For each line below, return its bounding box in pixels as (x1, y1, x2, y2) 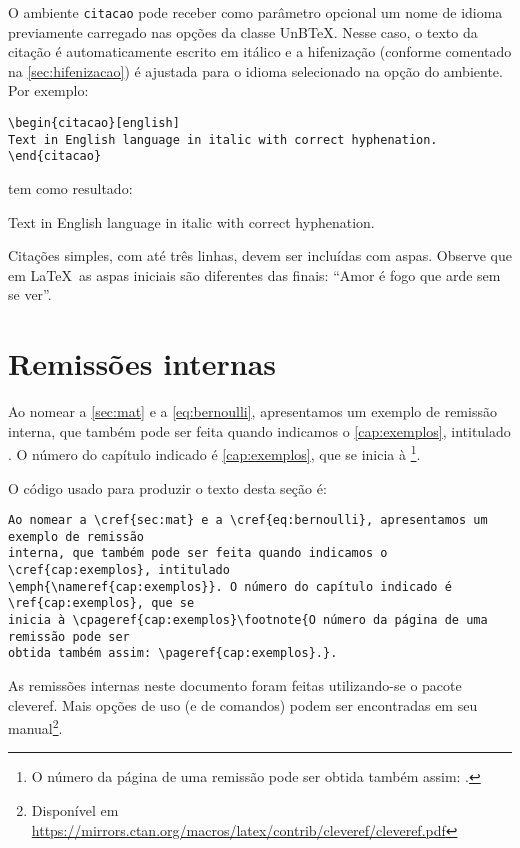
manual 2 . (8, 715, 63, 738)
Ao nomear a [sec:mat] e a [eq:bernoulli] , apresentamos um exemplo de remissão (8, 401, 497, 422)
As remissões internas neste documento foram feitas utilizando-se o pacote (8, 675, 462, 696)
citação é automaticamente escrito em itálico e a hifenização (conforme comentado (8, 41, 512, 62)
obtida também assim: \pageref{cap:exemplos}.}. (8, 646, 338, 661)
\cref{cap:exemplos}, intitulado (8, 563, 230, 578)
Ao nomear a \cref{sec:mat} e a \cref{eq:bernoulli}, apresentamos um (8, 513, 488, 528)
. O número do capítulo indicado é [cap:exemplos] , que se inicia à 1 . (8, 441, 421, 464)
